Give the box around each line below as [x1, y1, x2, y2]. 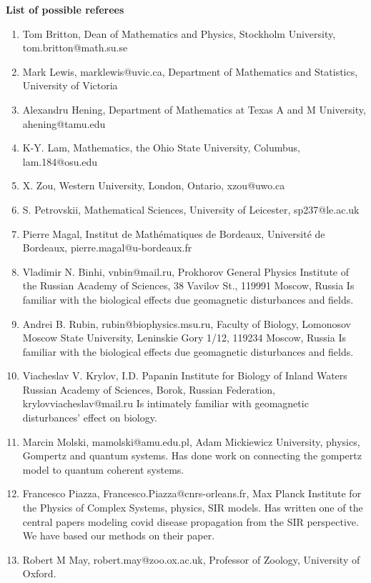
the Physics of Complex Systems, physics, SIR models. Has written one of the [22, 500, 363, 515]
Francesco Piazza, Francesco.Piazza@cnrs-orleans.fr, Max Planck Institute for [22, 486, 362, 501]
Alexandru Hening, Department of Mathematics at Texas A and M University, [22, 101, 366, 116]
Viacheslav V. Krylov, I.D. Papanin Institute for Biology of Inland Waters [22, 368, 347, 383]
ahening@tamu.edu [22, 116, 106, 131]
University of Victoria [22, 78, 118, 93]
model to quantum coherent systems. [22, 462, 184, 477]
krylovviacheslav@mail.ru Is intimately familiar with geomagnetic [22, 396, 309, 411]
